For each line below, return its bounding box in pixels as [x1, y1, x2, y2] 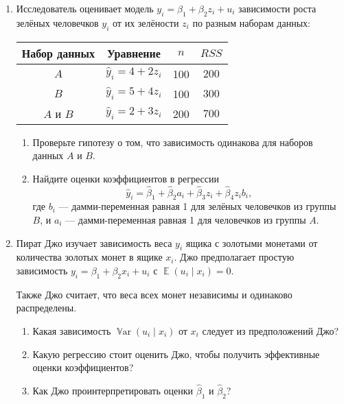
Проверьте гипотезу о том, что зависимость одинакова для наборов [32, 134, 313, 149]
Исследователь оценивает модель [16, 1, 154, 15]
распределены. [16, 300, 77, 315]
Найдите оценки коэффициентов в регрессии [32, 171, 220, 185]
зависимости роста [238, 1, 317, 15]
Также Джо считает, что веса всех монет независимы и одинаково [16, 287, 293, 301]
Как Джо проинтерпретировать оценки [32, 383, 194, 397]
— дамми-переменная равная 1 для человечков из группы [65, 212, 306, 226]
